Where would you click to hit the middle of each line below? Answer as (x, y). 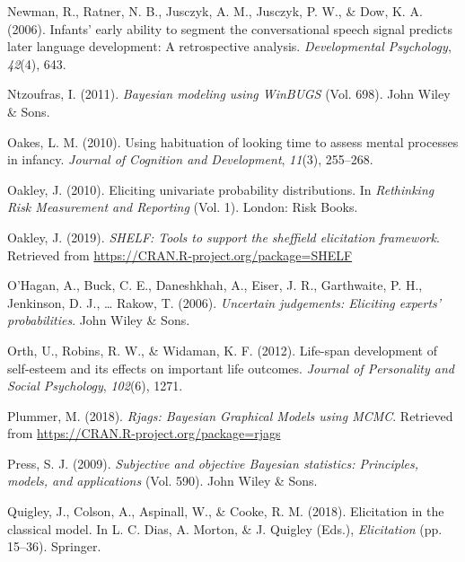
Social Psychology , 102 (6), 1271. (95, 386)
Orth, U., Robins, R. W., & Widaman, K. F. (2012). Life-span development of (222, 350)
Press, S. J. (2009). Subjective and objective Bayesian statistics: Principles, (213, 463)
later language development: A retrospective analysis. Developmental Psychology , (229, 46)
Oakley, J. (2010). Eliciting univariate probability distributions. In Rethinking (221, 189)
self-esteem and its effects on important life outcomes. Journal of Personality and (231, 368)
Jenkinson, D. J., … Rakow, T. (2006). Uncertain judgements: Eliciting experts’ (224, 302)
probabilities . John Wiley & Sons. (99, 320)
